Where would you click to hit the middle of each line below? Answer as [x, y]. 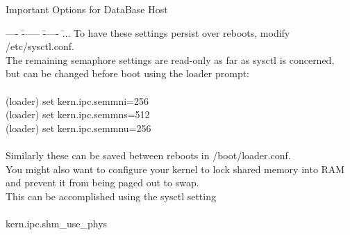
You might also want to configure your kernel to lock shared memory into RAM [175, 169]
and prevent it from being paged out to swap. [102, 183]
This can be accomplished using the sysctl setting [111, 196]
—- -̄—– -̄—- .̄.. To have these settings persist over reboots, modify [148, 32]
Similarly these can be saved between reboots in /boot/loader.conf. [148, 155]
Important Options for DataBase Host [87, 9]
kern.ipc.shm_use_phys [57, 223]
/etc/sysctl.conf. [40, 46]
